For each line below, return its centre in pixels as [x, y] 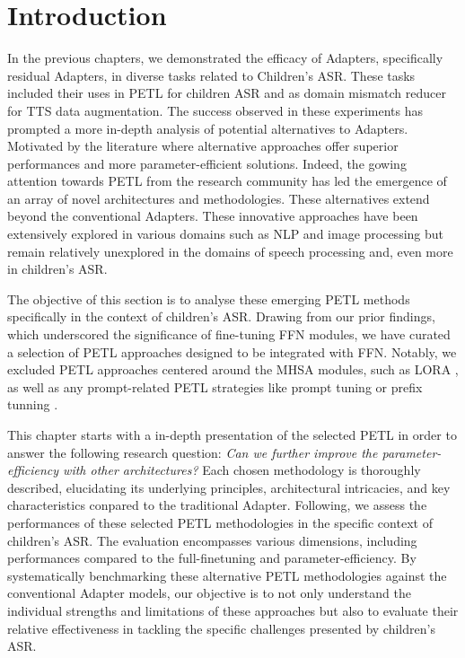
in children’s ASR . [57, 269]
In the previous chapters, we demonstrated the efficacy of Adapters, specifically [225, 58]
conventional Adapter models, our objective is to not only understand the [209, 593]
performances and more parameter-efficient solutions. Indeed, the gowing [207, 163]
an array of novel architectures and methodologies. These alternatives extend [219, 198]
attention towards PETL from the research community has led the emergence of [227, 181]
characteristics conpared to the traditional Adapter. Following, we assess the [217, 505]
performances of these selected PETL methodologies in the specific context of [220, 522]
